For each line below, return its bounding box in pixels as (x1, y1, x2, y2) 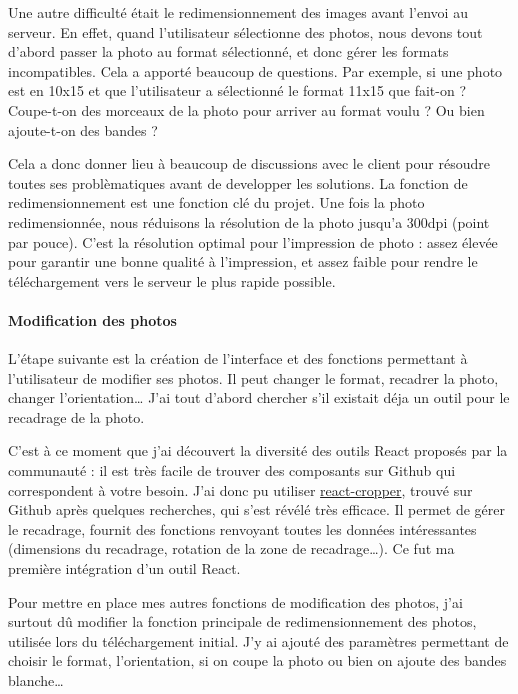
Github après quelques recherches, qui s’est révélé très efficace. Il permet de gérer (8, 499, 505, 520)
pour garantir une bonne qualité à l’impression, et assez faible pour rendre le (8, 251, 478, 272)
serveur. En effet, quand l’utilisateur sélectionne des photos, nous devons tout (8, 21, 483, 42)
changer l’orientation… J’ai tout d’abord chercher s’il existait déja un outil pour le (8, 387, 510, 408)
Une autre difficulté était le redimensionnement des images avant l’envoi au (8, 2, 468, 22)
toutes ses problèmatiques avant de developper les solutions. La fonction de (8, 172, 468, 193)
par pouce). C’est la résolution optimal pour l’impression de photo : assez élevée (8, 231, 498, 252)
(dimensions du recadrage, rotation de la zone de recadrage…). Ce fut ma (8, 538, 455, 559)
